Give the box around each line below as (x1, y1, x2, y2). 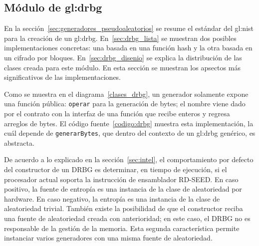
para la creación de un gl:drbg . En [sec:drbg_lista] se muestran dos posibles (4, 32, 237, 43)
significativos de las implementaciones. (4, 72, 121, 82)
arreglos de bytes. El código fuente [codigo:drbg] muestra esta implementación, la (4, 118, 254, 128)
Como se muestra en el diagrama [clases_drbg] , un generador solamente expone (4, 88, 249, 99)
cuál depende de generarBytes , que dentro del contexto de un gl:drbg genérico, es (4, 128, 256, 138)
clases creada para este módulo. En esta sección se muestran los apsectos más (4, 62, 241, 72)
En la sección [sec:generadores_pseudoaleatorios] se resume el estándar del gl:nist (4, 23, 254, 33)
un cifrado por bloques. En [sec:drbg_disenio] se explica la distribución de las (4, 52, 242, 62)
